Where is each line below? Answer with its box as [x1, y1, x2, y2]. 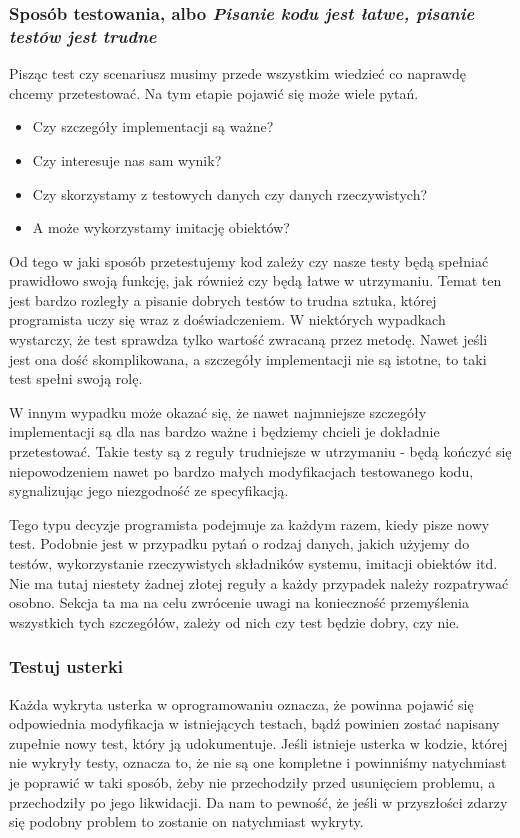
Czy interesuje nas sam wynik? [32, 149, 222, 170]
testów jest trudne [9, 23, 157, 48]
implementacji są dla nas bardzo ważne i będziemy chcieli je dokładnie [9, 421, 440, 442]
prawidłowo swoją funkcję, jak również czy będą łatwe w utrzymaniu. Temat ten [9, 270, 502, 291]
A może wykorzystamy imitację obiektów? [32, 217, 290, 238]
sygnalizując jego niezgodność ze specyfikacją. [9, 480, 289, 501]
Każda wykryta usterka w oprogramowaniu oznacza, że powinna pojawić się [9, 693, 474, 714]
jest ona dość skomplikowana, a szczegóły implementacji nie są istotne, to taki [9, 348, 487, 369]
